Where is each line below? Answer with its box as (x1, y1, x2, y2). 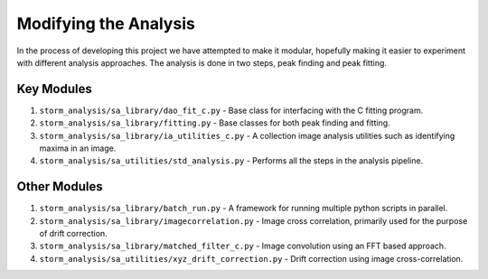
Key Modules (16, 81, 92, 97)
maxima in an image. (39, 143, 117, 153)
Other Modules (16, 179, 103, 194)
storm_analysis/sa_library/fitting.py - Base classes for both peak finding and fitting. (39, 117, 390, 128)
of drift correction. (39, 228, 108, 239)
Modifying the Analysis (16, 14, 196, 33)
